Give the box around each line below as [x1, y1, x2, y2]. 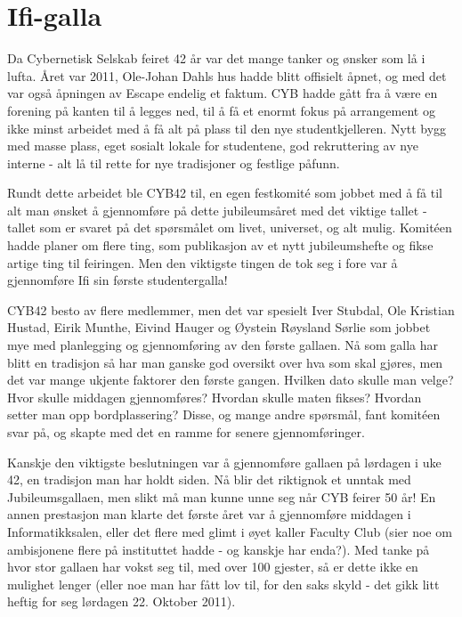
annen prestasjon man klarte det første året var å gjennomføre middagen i [7, 505, 411, 524]
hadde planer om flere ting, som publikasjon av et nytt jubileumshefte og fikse [7, 236, 434, 255]
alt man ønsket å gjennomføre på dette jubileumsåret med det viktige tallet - [7, 200, 427, 219]
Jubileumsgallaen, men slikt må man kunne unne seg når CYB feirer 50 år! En [7, 487, 436, 506]
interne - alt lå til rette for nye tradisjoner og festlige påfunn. [7, 153, 340, 172]
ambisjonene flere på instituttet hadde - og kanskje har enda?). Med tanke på [7, 540, 430, 558]
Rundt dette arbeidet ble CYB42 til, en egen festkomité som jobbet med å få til [7, 183, 442, 202]
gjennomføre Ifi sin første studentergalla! [7, 271, 228, 289]
